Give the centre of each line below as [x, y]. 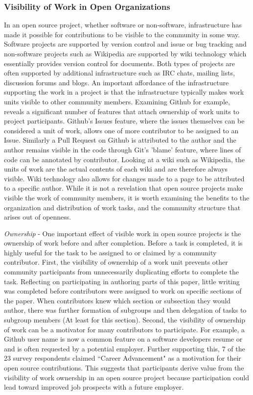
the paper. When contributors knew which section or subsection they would [117, 300]
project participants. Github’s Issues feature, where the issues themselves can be [124, 121]
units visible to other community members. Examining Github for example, [117, 101]
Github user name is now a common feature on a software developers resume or [123, 339]
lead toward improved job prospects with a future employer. [94, 387]
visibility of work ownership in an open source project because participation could [127, 377]
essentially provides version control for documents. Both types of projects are [119, 63]
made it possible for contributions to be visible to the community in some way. [122, 34]
